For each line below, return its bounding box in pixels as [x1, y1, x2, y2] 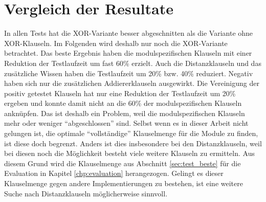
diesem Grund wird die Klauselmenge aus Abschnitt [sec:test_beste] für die [4, 158, 241, 168]
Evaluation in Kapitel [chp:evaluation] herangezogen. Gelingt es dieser [4, 168, 224, 178]
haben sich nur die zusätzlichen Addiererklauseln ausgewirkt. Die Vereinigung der [4, 78, 259, 88]
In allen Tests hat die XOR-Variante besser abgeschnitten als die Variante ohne [4, 28, 253, 38]
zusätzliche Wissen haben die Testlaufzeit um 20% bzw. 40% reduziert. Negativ [4, 68, 253, 78]
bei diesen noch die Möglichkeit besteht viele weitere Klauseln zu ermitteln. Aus [4, 148, 255, 159]
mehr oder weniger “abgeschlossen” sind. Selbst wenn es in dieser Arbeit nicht [4, 118, 249, 128]
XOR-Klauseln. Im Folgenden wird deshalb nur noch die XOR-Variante [4, 37, 228, 48]
